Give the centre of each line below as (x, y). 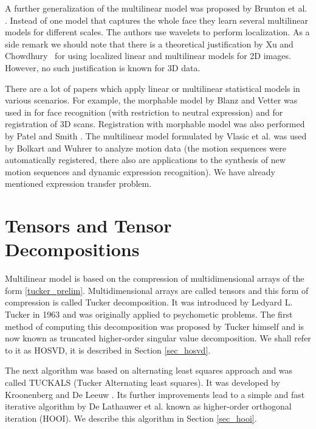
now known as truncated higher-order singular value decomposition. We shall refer (158, 338)
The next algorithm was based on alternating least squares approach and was (149, 370)
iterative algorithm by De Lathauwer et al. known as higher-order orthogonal (148, 406)
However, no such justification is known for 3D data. (103, 67)
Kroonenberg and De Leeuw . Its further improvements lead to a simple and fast (155, 394)
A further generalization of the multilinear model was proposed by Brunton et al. (156, 8)
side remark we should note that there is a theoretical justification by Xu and (149, 44)
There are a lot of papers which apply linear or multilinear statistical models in (153, 88)
